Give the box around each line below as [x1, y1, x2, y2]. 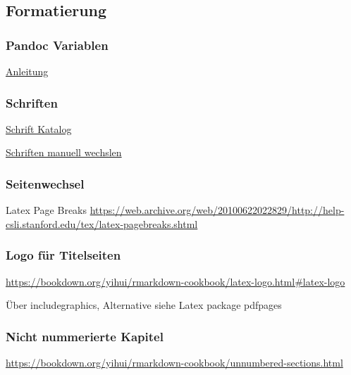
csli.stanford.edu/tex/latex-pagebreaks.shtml [6, 216, 198, 231]
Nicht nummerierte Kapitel [6, 327, 164, 345]
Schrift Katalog [6, 121, 72, 136]
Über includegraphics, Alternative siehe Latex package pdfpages [6, 298, 282, 312]
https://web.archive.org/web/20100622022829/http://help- [90, 203, 345, 217]
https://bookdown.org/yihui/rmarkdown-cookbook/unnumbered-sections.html [6, 355, 343, 370]
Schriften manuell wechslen [6, 145, 122, 160]
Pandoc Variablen [6, 36, 109, 53]
